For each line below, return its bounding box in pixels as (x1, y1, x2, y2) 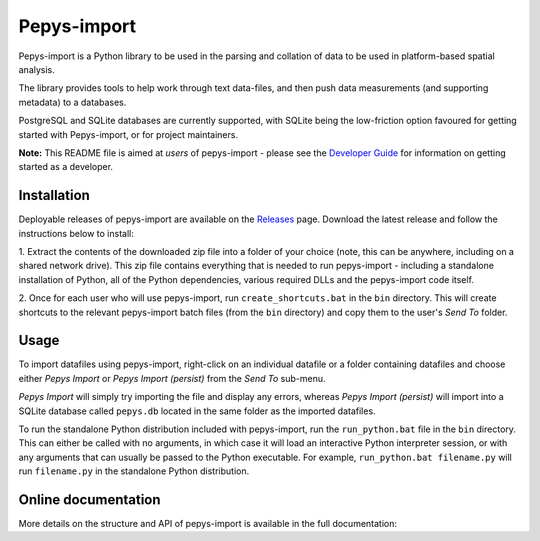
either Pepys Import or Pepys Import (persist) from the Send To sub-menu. (18, 372, 326, 384)
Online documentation (18, 491, 161, 508)
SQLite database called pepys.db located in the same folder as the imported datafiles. (18, 405, 376, 417)
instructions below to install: (18, 227, 134, 239)
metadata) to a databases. (18, 96, 127, 108)
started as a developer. (18, 161, 114, 173)
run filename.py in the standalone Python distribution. (18, 465, 250, 477)
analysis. (18, 63, 55, 75)
